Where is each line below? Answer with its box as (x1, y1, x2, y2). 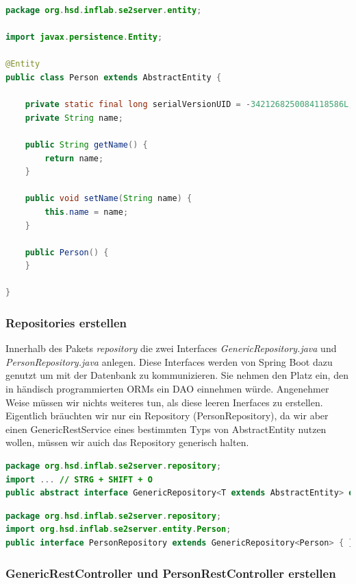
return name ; (44, 153, 104, 163)
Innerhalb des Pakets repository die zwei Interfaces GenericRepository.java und (5, 341, 337, 355)
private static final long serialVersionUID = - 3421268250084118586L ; (25, 100, 354, 110)
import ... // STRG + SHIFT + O (5, 474, 153, 484)
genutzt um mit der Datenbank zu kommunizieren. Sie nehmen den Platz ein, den (5, 368, 348, 382)
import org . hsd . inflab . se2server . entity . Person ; (5, 524, 231, 535)
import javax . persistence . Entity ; (5, 32, 163, 43)
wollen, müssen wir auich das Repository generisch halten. (5, 435, 249, 449)
